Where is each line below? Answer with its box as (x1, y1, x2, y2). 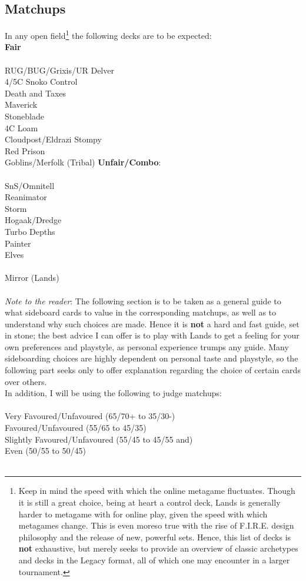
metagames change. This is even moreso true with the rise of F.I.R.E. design (18, 519, 294, 532)
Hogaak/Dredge (5, 214, 62, 226)
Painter (5, 237, 31, 249)
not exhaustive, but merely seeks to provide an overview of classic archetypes (18, 542, 298, 555)
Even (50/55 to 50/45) (5, 444, 86, 457)
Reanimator (5, 191, 47, 203)
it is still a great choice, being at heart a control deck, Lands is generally (18, 496, 281, 509)
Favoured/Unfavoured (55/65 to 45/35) (5, 421, 147, 434)
